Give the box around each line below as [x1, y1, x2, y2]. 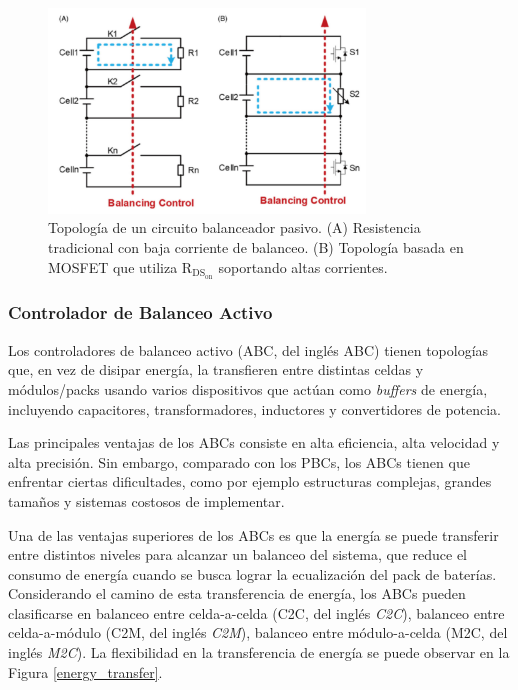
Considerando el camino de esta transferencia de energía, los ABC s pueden [8, 583, 466, 604]
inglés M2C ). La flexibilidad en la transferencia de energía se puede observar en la [8, 642, 510, 663]
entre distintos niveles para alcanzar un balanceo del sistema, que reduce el [8, 544, 468, 565]
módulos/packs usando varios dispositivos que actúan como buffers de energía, [8, 378, 488, 399]
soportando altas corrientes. [218, 256, 388, 277]
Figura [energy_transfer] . [8, 661, 163, 682]
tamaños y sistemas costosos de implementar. [8, 490, 285, 511]
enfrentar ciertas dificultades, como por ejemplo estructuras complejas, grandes [8, 471, 492, 492]
